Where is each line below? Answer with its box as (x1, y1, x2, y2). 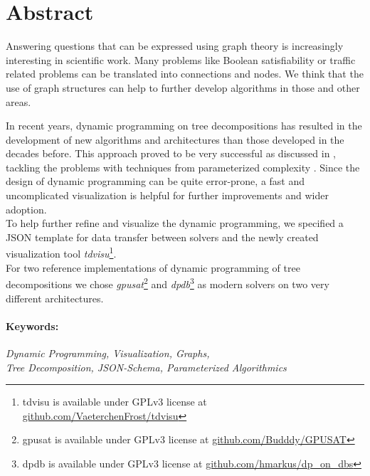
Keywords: (6, 318, 59, 333)
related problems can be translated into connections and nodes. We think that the (6, 66, 364, 81)
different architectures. (6, 290, 104, 305)
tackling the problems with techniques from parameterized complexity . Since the (6, 159, 360, 174)
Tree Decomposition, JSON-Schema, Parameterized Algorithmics (6, 359, 287, 374)
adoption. (6, 201, 47, 216)
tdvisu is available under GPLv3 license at (22, 394, 207, 409)
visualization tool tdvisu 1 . (6, 244, 117, 261)
